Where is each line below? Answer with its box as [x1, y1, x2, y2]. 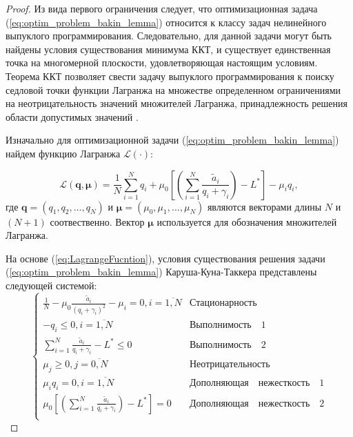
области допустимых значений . [6, 109, 139, 124]
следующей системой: [6, 278, 97, 292]
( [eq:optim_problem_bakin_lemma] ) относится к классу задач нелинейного [6, 14, 327, 29]
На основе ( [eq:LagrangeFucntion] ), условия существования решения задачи [6, 251, 325, 265]
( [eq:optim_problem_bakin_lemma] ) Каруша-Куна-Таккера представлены [6, 264, 317, 279]
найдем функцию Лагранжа [6, 146, 121, 160]
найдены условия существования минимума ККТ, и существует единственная [6, 41, 331, 56]
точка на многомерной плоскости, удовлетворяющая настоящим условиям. [6, 55, 318, 70]
